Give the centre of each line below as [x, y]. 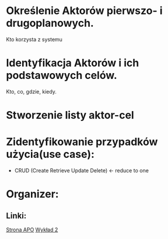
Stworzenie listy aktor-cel [70, 115]
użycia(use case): [50, 155]
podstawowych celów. [62, 76]
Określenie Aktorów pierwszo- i [84, 11]
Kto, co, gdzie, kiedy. [32, 91]
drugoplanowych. [50, 23]
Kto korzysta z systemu [34, 39]
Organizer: [33, 194]
